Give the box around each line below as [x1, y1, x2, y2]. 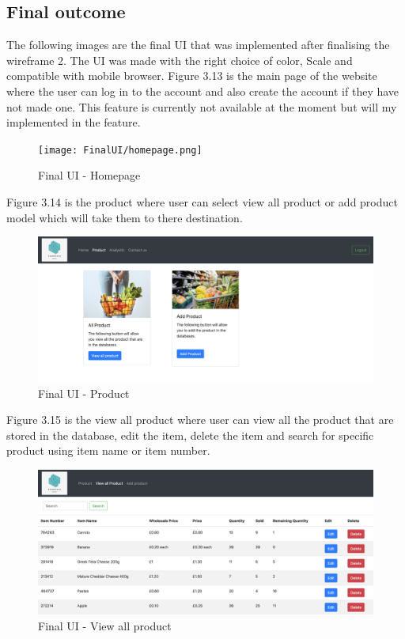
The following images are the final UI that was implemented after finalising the [6, 36, 390, 53]
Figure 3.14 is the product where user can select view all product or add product [6, 194, 398, 210]
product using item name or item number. [6, 442, 210, 459]
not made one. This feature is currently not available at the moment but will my [6, 98, 397, 115]
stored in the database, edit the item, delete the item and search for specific [6, 426, 374, 443]
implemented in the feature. [6, 114, 141, 130]
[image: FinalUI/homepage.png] [38, 144, 202, 156]
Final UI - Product [38, 384, 130, 401]
